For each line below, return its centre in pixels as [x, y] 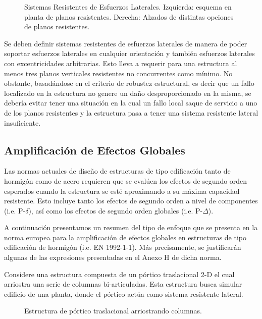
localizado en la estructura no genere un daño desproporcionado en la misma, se [128, 93]
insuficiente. [22, 122]
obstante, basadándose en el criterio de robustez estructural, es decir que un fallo [129, 83]
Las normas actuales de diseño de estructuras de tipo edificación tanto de [117, 171]
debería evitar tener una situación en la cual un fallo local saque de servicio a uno [131, 103]
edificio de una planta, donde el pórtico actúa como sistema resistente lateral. [124, 294]
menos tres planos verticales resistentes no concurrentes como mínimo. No [118, 73]
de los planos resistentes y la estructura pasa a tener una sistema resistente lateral [131, 112]
